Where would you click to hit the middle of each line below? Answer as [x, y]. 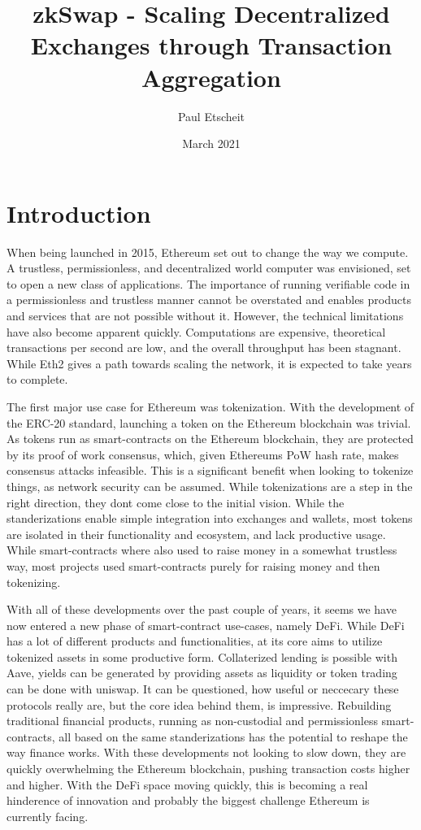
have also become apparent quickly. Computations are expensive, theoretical [196, 331]
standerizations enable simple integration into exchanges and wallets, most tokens [210, 518]
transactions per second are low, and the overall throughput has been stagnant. [204, 348]
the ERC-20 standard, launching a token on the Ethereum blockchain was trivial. [209, 422]
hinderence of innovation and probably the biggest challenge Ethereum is [188, 800]
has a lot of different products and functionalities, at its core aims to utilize [195, 641]
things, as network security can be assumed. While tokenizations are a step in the [210, 486]
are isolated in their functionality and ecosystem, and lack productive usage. [196, 534]
